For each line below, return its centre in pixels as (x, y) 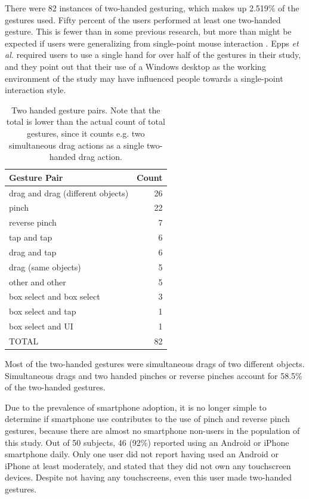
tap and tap (31, 237)
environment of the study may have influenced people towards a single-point (144, 78)
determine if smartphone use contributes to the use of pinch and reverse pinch (147, 419)
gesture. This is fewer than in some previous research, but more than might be (148, 31)
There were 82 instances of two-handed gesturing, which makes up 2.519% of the (152, 8)
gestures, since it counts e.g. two (86, 133)
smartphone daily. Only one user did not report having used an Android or (142, 454)
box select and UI (41, 326)
